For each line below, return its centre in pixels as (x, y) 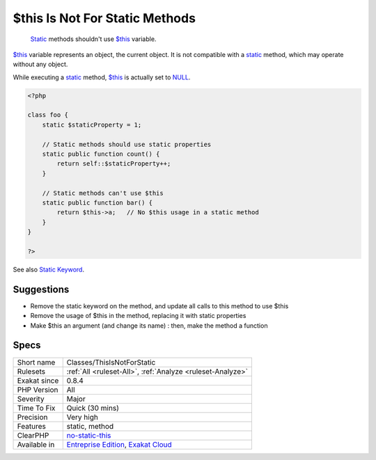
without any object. (40, 64)
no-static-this (89, 435)
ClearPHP (33, 435)
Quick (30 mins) (93, 408)
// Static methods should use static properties (127, 144)
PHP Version (38, 390)
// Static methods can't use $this (103, 193)
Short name (36, 362)
